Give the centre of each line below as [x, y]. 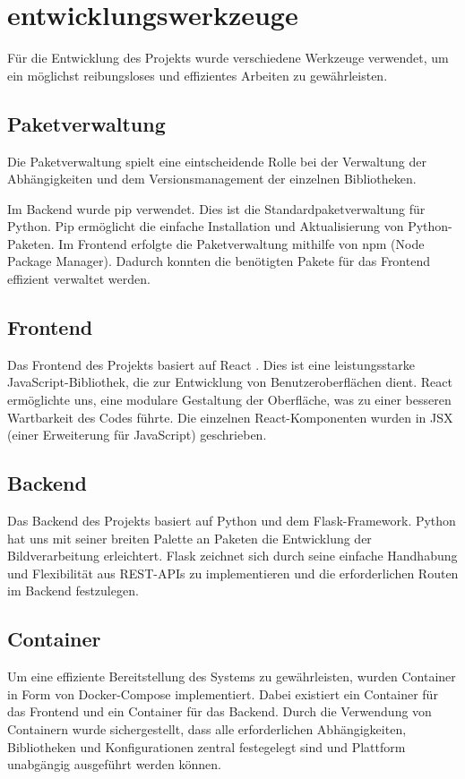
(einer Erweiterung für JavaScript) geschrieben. [137, 435]
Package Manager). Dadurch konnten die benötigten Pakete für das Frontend [219, 261]
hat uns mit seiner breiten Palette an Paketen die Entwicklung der [189, 538]
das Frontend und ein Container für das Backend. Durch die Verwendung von [220, 711]
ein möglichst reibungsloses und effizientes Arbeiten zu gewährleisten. [198, 75]
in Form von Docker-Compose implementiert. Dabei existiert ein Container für [223, 693]
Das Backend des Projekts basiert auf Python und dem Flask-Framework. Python [232, 521]
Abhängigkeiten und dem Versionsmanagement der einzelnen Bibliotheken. [212, 179]
